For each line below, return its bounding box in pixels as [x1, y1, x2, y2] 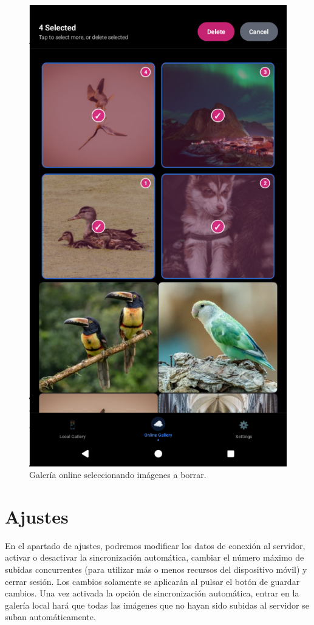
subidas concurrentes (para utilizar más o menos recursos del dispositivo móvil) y [5, 563, 307, 576]
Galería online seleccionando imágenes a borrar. [29, 468, 206, 481]
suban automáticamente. [5, 610, 96, 623]
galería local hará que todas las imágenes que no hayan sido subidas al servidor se [5, 598, 309, 611]
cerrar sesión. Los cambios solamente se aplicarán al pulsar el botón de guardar [5, 575, 300, 587]
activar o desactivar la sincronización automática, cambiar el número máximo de [5, 551, 304, 564]
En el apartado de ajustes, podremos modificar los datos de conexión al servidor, [5, 539, 305, 552]
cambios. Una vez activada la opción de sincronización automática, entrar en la [5, 587, 299, 599]
